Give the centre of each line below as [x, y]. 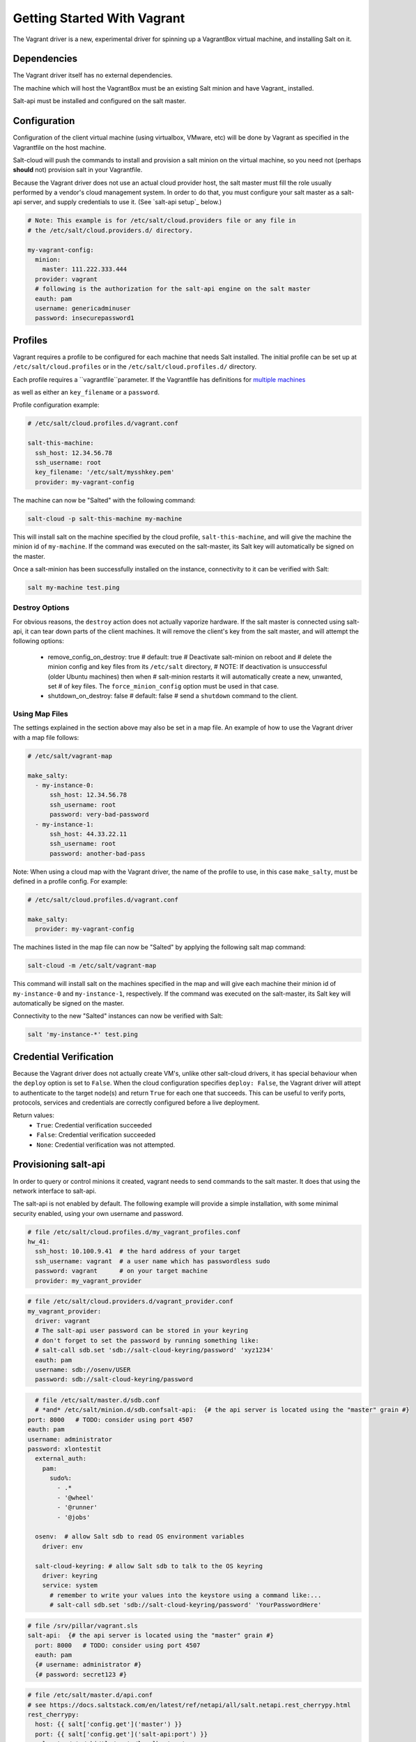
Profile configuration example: [56, 405]
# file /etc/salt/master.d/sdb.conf [98, 1400]
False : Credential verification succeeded [96, 1135]
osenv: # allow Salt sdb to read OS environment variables [140, 1537]
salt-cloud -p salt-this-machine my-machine [105, 518]
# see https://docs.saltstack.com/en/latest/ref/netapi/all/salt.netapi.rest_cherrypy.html [189, 1705]
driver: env [63, 1546]
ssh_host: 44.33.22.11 [88, 834]
